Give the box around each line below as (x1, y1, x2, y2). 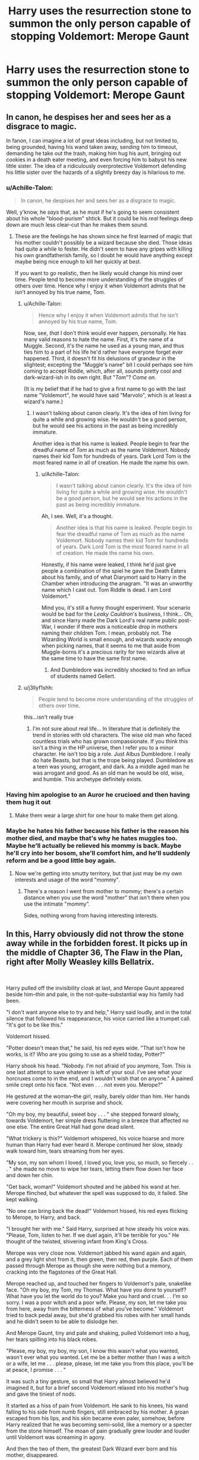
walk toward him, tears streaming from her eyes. (6, 1147, 125, 1155)
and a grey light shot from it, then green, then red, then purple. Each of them (6, 1255, 193, 1263)
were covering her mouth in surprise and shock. (6, 1099, 124, 1106)
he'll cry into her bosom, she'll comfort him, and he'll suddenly (6, 848, 191, 857)
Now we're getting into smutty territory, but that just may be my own (14, 869, 182, 876)
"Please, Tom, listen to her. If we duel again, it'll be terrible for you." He (6, 1231, 179, 1238)
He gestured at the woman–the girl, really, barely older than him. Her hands (6, 1093, 190, 1100)
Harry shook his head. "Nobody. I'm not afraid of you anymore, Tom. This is (6, 1062, 191, 1069)
